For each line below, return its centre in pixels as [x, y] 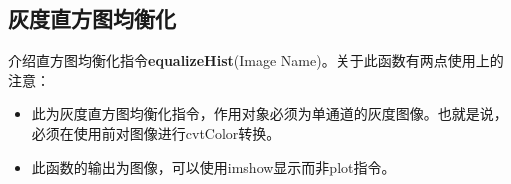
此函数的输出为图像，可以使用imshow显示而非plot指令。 [213, 166]
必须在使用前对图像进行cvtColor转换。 [156, 132]
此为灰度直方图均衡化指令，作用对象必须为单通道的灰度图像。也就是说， [269, 113]
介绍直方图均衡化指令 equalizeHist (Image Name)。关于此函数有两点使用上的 [256, 60]
